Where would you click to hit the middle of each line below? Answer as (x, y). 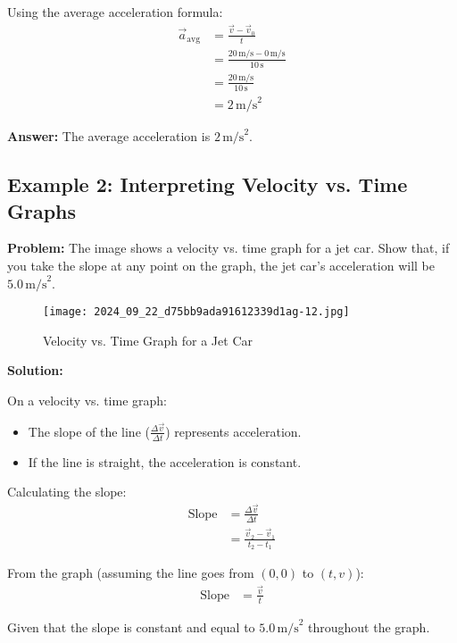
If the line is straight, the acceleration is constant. (165, 461)
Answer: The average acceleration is (109, 136)
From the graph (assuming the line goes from (131, 573)
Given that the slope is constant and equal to (131, 626)
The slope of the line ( (89, 431)
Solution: (35, 370)
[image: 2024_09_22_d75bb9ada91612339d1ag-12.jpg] (196, 312)
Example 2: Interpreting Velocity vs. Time (208, 184)
